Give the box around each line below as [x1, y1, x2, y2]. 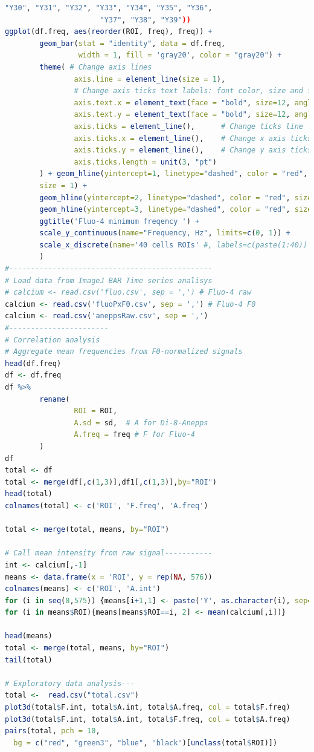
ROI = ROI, [74, 407, 118, 416]
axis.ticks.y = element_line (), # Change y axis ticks [74, 146, 312, 155]
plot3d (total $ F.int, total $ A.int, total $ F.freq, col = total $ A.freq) [5, 714, 290, 724]
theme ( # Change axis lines [39, 62, 152, 71]
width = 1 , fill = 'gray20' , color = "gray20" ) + [78, 51, 282, 60]
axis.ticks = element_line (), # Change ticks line [74, 122, 303, 131]
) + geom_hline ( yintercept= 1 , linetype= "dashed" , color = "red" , [39, 169, 308, 178]
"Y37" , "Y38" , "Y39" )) [100, 15, 191, 24]
